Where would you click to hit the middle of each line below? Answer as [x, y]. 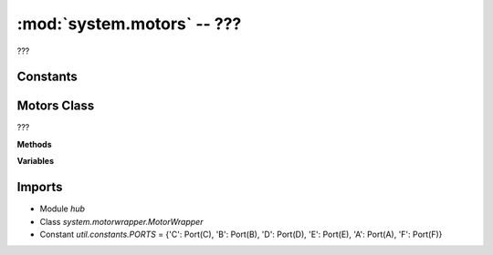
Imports [40, 187]
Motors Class [56, 106]
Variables [36, 161]
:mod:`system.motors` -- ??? [129, 24]
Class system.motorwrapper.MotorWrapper [121, 221]
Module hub [63, 209]
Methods [34, 144]
